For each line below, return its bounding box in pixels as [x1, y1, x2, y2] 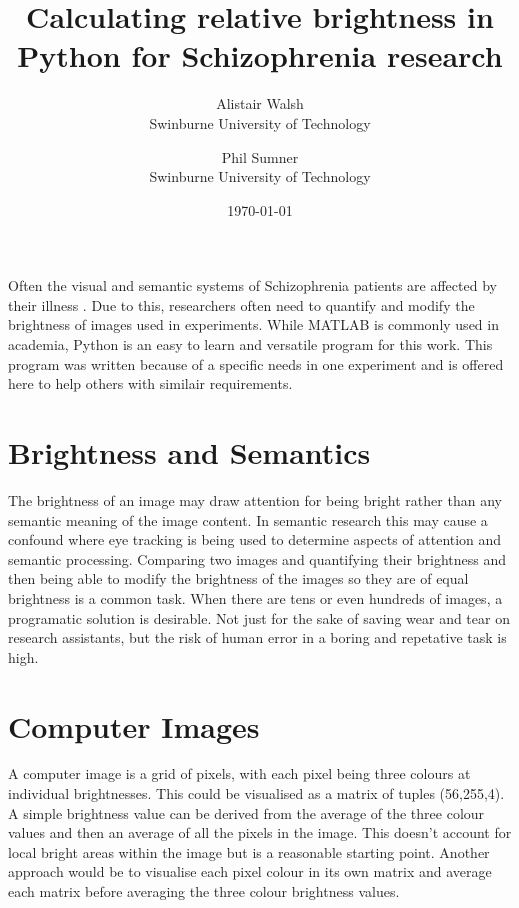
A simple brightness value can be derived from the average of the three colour [8, 802, 485, 823]
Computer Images [8, 705, 260, 746]
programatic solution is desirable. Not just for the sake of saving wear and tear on [8, 607, 510, 628]
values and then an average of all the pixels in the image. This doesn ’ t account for [8, 822, 512, 843]
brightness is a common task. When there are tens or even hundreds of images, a [8, 587, 503, 608]
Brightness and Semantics [8, 432, 371, 473]
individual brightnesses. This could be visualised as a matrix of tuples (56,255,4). [8, 783, 505, 804]
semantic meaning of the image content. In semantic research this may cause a [8, 509, 488, 530]
